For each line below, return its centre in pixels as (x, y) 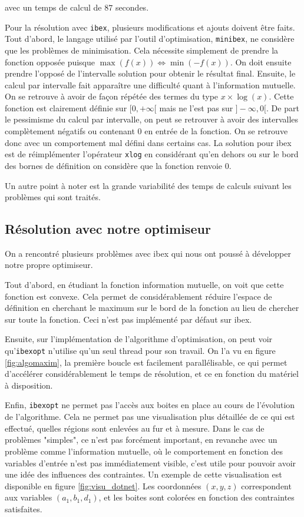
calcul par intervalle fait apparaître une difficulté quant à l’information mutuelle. (150, 84)
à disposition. (29, 385)
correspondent (266, 485)
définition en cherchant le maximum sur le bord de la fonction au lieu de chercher (152, 308)
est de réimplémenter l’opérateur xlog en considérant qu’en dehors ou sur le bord (152, 154)
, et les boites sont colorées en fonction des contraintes (196, 497)
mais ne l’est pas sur (196, 107)
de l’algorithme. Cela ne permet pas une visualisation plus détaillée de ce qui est (150, 417)
